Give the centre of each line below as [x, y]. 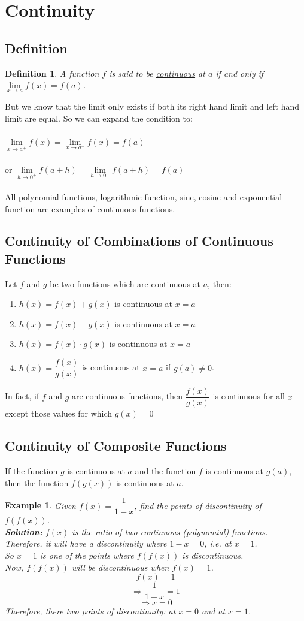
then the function [37, 482]
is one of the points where [87, 555]
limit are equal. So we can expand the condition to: [99, 118]
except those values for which [59, 413]
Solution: [24, 531]
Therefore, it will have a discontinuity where [86, 543]
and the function [165, 470]
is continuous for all [249, 396]
